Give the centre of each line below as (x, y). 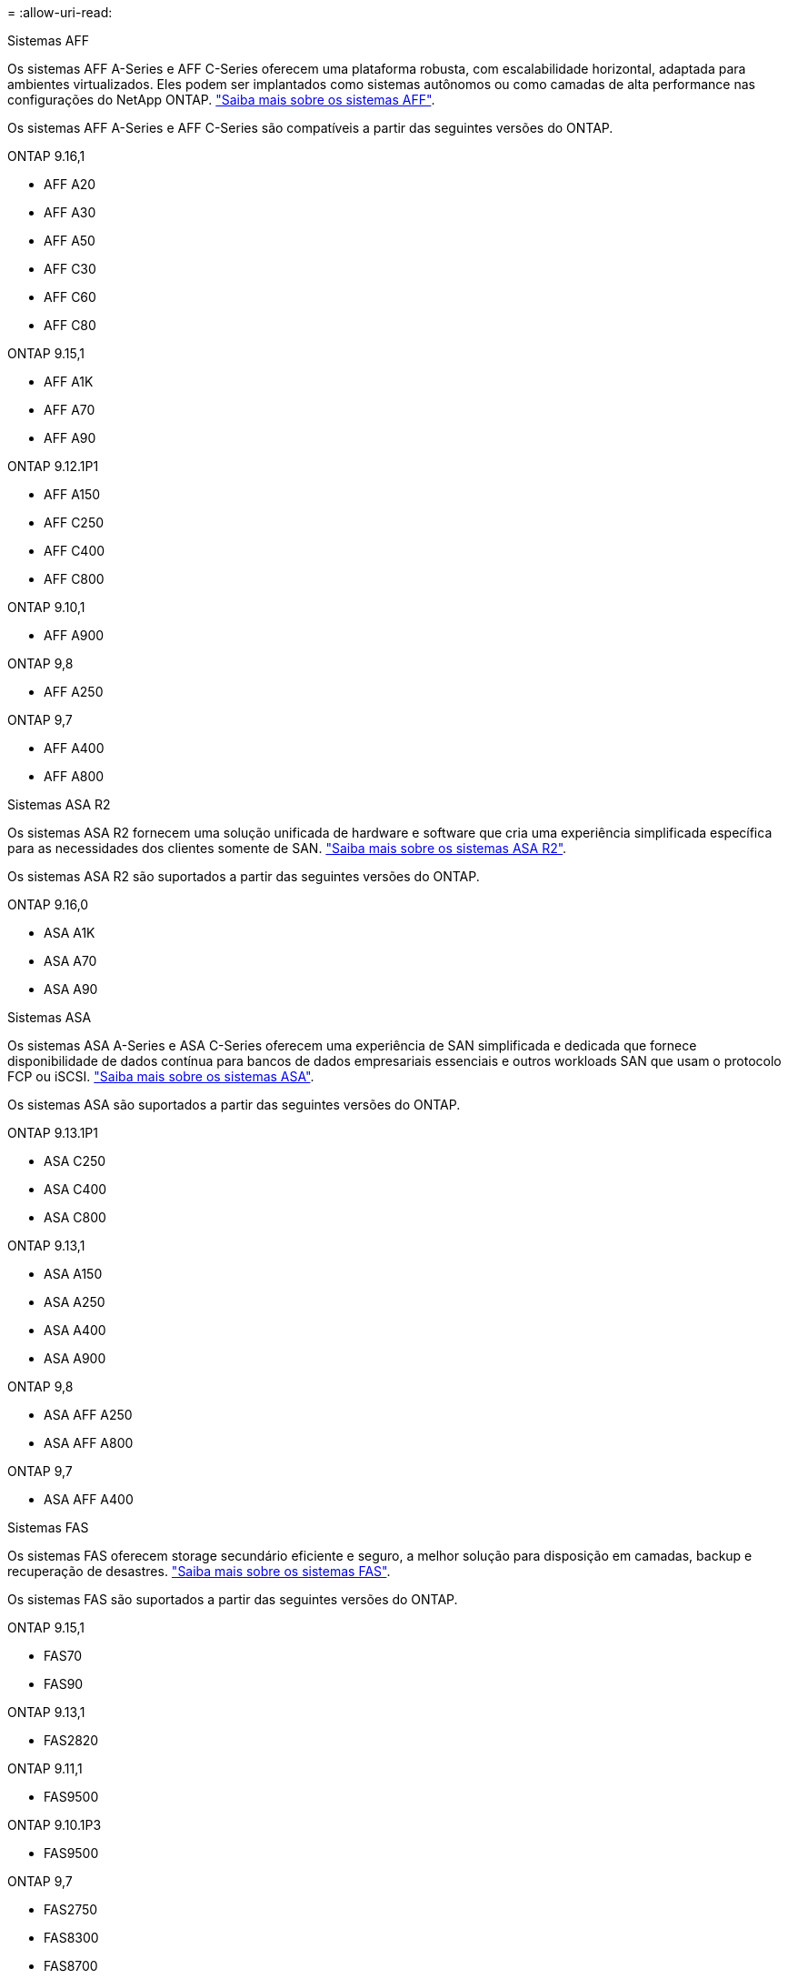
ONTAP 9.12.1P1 (53, 466)
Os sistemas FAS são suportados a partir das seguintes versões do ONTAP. (233, 1599)
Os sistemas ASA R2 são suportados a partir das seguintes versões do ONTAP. (244, 876)
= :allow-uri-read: (60, 12)
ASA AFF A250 (88, 1415)
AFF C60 (70, 297)
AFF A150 (72, 494)
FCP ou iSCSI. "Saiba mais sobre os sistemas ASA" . (161, 1076)
